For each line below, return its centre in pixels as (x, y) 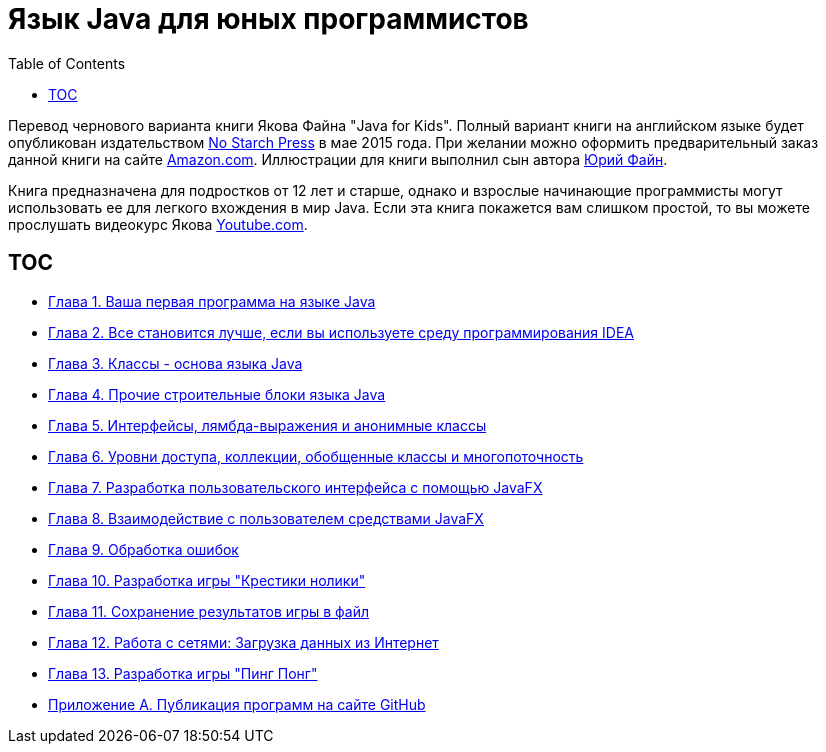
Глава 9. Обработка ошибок (143, 549)
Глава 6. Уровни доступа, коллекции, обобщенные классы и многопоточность (316, 456)
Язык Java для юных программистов (268, 19)
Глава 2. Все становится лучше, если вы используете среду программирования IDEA (341, 332)
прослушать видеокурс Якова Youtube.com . (158, 224)
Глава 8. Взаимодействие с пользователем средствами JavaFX (266, 518)
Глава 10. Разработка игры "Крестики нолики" (207, 580)
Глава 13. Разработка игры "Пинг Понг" (183, 673)
